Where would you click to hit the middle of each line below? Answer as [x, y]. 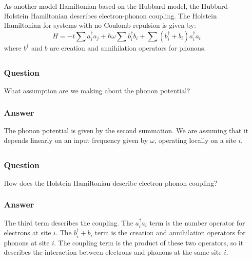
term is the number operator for [197, 222]
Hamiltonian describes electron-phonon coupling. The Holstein [124, 15]
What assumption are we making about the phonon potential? [97, 91]
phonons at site [27, 242]
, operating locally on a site [195, 140]
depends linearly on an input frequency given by [76, 140]
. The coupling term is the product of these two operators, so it [149, 242]
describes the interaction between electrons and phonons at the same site [113, 252]
